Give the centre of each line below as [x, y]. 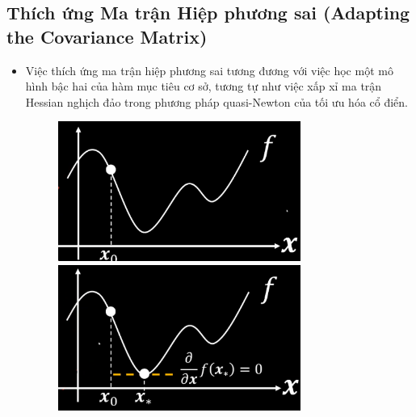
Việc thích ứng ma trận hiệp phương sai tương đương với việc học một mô [209, 70]
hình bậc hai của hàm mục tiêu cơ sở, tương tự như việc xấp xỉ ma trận [204, 86]
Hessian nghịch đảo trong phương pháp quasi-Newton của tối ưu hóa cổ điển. [216, 101]
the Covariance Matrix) [107, 36]
